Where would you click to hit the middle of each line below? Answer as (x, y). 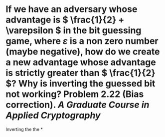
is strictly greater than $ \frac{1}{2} (81, 73)
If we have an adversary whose (72, 9)
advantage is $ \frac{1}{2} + (65, 20)
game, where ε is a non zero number (82, 41)
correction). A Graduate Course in (78, 105)
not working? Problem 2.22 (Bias (75, 94)
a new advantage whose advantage (81, 62)
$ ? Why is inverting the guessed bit (81, 84)
